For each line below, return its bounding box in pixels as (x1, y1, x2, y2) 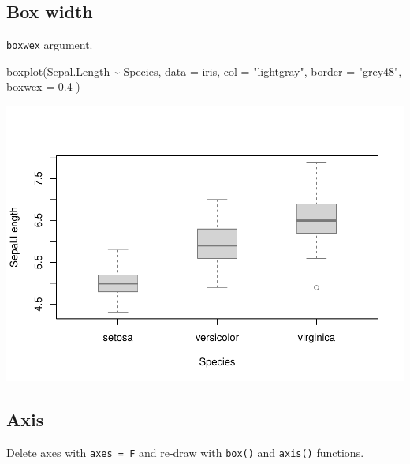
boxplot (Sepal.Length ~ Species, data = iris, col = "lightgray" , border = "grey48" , (6, 62, 402, 79)
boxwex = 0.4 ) (6, 78, 80, 95)
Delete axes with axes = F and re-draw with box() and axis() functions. (6, 443, 364, 460)
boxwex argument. (6, 36, 93, 53)
